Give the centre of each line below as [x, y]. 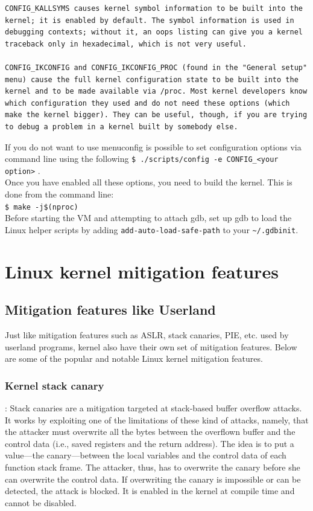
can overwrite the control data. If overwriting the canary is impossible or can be [153, 479]
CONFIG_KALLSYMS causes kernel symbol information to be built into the [154, 8]
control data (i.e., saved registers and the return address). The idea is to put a [150, 443]
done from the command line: [59, 194]
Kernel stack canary [55, 385]
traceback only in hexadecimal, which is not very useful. [126, 44]
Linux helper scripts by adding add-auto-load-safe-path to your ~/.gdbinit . [152, 229]
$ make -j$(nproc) [42, 207]
